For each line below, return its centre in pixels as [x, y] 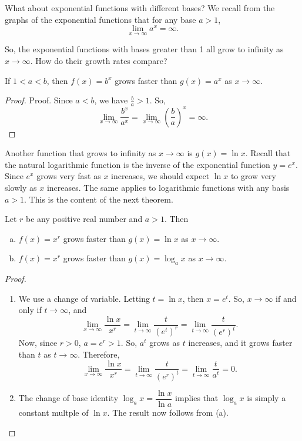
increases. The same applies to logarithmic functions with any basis [168, 187]
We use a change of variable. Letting [84, 298]
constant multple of [53, 412]
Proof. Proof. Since [39, 100]
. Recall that [268, 153]
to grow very [253, 176]
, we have [111, 100]
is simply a [266, 398]
